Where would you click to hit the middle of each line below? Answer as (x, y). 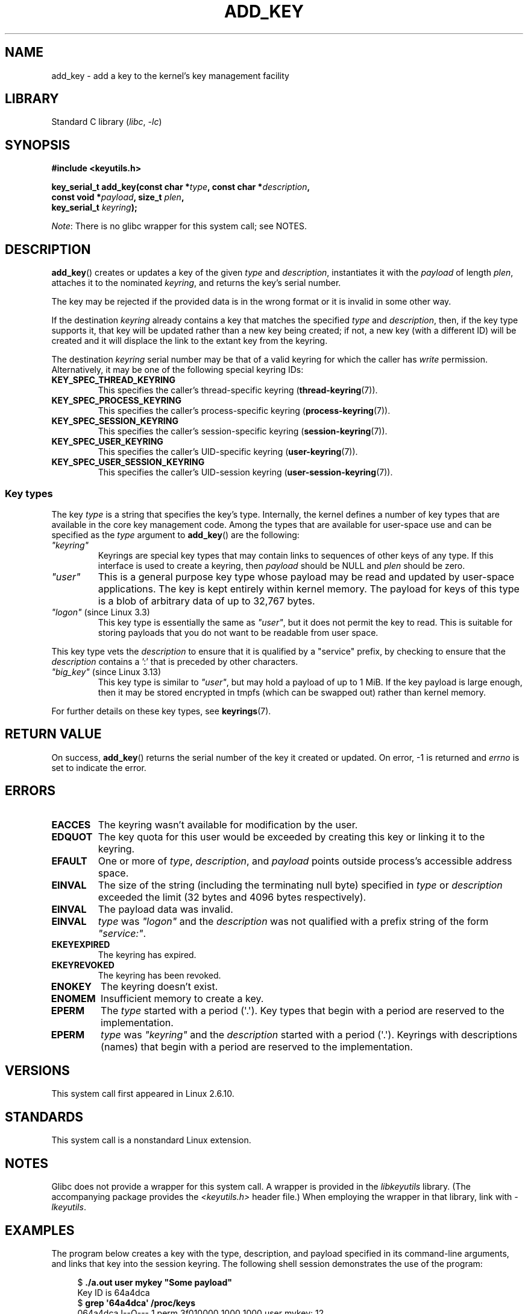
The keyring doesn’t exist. (159, 986)
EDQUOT (72, 836)
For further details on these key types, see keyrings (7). (161, 711)
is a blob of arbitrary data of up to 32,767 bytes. (206, 601)
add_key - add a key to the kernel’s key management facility (170, 75)
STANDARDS (44, 1117)
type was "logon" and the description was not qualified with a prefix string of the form (293, 921)
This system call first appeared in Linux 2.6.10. (143, 1094)
